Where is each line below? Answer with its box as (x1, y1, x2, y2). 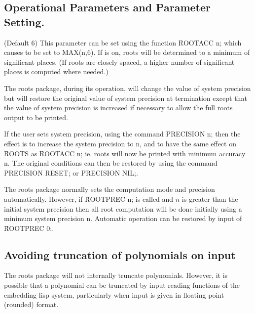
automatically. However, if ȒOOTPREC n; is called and (4, 193, 174, 204)
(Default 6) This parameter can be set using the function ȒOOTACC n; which (4, 37, 242, 47)
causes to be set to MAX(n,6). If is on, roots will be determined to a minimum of (4, 47, 250, 57)
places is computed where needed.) (4, 66, 109, 77)
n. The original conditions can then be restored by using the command (4, 158, 218, 168)
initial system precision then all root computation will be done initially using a (4, 203, 242, 214)
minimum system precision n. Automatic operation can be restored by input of (4, 213, 242, 224)
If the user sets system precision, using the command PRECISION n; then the (4, 129, 241, 139)
